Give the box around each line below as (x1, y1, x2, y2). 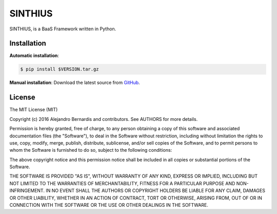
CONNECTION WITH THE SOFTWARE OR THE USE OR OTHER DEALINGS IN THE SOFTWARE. (9, 202, 209, 208)
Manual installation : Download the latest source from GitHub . (9, 80, 141, 86)
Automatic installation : (9, 52, 59, 59)
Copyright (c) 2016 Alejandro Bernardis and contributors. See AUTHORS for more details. (9, 116, 198, 122)
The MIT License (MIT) (9, 106, 58, 113)
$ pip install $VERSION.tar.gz (20, 66, 100, 72)
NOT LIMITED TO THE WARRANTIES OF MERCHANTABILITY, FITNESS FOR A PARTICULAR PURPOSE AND (9, 180, 235, 186)
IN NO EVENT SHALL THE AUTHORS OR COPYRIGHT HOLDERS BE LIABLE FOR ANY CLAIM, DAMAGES (45, 188, 265, 194)
